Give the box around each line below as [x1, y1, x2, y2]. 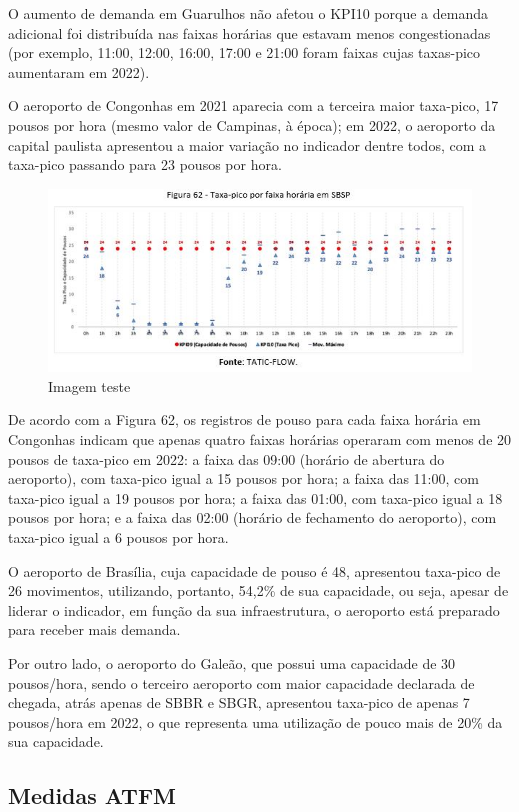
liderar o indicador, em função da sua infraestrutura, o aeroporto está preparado [8, 599, 500, 620]
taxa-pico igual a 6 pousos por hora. [8, 526, 229, 547]
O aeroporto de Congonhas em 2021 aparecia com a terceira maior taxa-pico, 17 [8, 95, 499, 116]
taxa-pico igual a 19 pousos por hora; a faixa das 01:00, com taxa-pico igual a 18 [8, 487, 503, 508]
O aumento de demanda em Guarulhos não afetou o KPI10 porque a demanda [8, 3, 488, 23]
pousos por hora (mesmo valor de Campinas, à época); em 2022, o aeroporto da [8, 114, 496, 135]
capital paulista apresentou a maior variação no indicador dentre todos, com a [8, 134, 486, 155]
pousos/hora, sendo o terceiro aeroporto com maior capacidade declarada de [8, 672, 475, 693]
